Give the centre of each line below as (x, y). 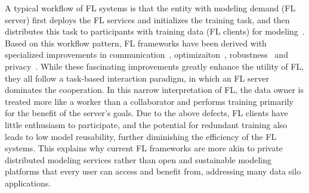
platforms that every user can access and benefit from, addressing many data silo (153, 171)
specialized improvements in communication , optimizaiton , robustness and (146, 55)
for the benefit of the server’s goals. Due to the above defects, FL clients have (146, 113)
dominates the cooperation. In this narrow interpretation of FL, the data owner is (154, 90)
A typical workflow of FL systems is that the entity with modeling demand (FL (150, 8)
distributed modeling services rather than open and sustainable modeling (138, 159)
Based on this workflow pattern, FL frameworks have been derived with (136, 43)
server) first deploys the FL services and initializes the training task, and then (147, 19)
